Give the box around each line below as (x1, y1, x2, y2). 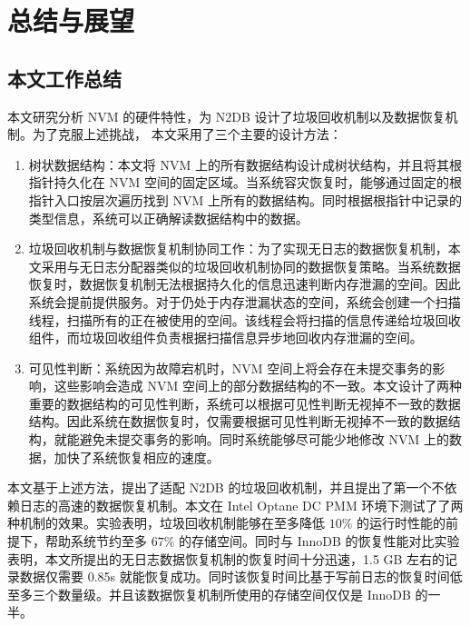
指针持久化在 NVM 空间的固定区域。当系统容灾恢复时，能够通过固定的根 (28, 173, 462, 192)
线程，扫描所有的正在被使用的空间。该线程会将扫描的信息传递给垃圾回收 (28, 310, 461, 329)
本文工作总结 (7, 64, 122, 92)
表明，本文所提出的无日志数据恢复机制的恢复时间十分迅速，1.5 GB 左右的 (7, 549, 446, 568)
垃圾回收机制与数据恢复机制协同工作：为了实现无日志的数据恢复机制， (28, 239, 448, 258)
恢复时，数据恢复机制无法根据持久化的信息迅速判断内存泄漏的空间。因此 (28, 274, 461, 293)
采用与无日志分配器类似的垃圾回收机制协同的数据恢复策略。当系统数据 (41, 256, 461, 275)
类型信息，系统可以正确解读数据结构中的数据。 (28, 208, 308, 227)
